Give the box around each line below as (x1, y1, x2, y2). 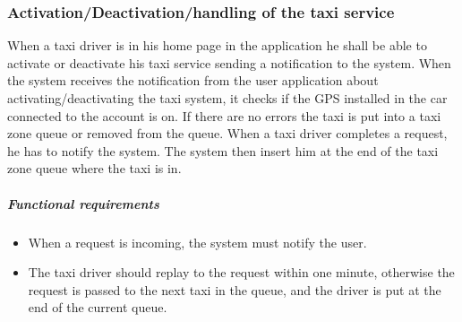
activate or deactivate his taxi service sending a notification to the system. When (7, 53, 451, 72)
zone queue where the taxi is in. (7, 159, 182, 178)
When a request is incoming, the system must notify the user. (28, 232, 367, 251)
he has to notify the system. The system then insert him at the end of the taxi (7, 141, 439, 160)
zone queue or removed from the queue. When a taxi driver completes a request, (7, 124, 448, 143)
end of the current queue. (28, 298, 167, 317)
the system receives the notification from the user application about (7, 71, 379, 90)
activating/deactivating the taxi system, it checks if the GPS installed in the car (7, 89, 448, 107)
